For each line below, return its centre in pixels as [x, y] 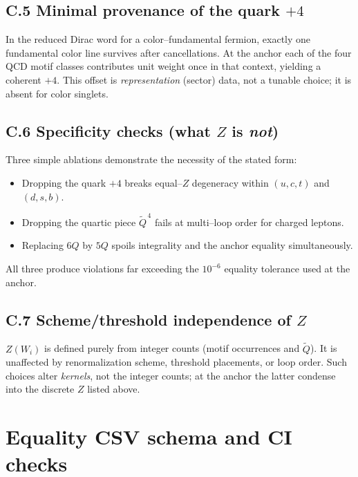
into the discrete [40, 389]
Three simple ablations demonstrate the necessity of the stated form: [151, 159]
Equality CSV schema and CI [149, 437]
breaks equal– [153, 182]
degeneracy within [230, 182]
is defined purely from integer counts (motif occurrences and [172, 348]
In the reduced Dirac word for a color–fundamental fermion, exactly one [158, 39]
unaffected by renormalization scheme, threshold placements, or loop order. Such [176, 362]
